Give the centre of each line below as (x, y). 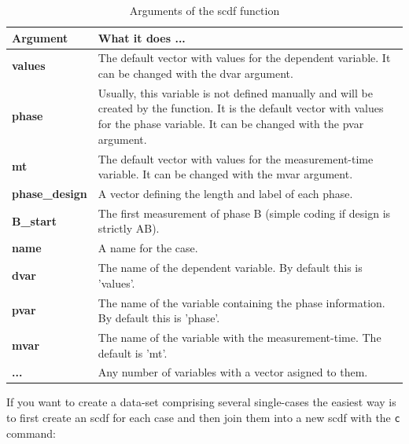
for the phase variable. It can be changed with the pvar (231, 124)
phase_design (50, 193)
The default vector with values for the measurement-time (236, 158)
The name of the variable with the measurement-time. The (240, 337)
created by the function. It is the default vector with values (241, 108)
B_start (34, 220)
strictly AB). (129, 228)
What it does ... (142, 37)
